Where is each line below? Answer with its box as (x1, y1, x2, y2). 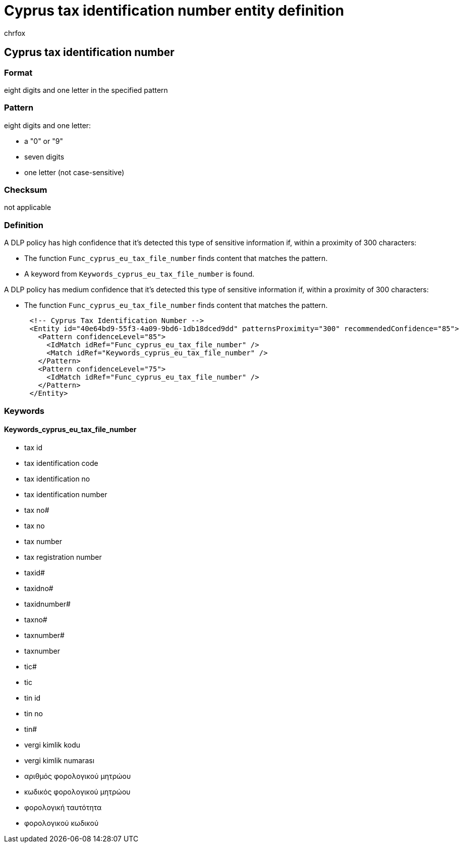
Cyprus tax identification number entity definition (4, 2, 344, 19)
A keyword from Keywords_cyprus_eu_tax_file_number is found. (24, 270, 255, 279)
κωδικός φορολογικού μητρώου (24, 787, 131, 796)
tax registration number (24, 552, 102, 561)
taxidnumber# (24, 599, 71, 608)
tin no (24, 709, 43, 718)
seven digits (24, 152, 65, 161)
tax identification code (24, 458, 98, 467)
